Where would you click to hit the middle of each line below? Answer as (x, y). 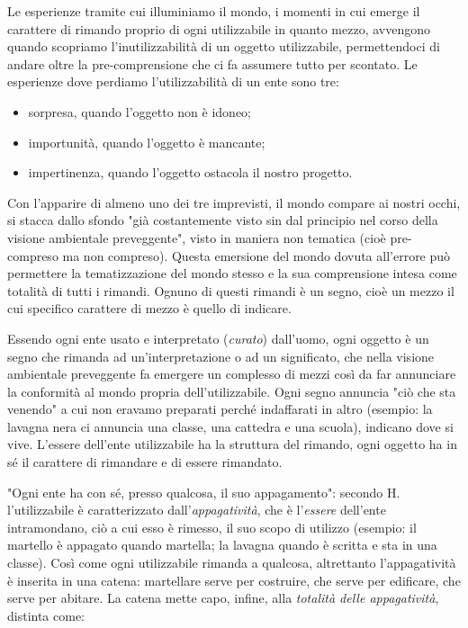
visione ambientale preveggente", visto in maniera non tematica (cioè (197, 237)
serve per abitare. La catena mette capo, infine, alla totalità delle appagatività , (223, 598)
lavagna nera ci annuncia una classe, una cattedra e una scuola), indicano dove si (230, 426)
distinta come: (46, 615)
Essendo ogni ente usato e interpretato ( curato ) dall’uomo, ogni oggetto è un (218, 338)
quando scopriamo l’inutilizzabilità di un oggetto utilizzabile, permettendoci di (224, 46)
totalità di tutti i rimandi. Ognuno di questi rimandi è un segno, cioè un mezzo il (231, 290)
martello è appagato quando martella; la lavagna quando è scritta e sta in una (222, 545)
